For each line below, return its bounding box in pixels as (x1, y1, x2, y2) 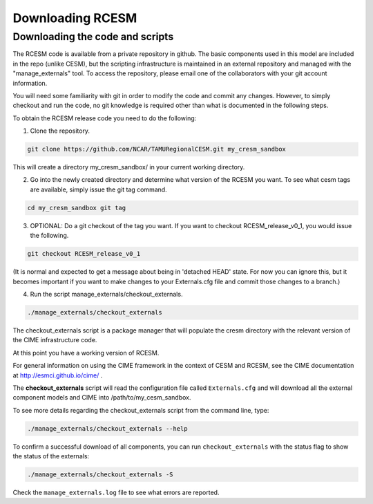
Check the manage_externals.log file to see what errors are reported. (12, 488, 220, 497)
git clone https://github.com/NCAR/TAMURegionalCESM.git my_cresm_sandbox (27, 145, 287, 153)
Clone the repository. (30, 127, 90, 135)
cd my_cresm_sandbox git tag (27, 204, 126, 212)
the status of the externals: (12, 452, 90, 460)
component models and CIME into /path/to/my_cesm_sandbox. (12, 393, 191, 402)
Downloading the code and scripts (12, 30, 174, 43)
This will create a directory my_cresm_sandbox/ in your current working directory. (12, 163, 245, 171)
